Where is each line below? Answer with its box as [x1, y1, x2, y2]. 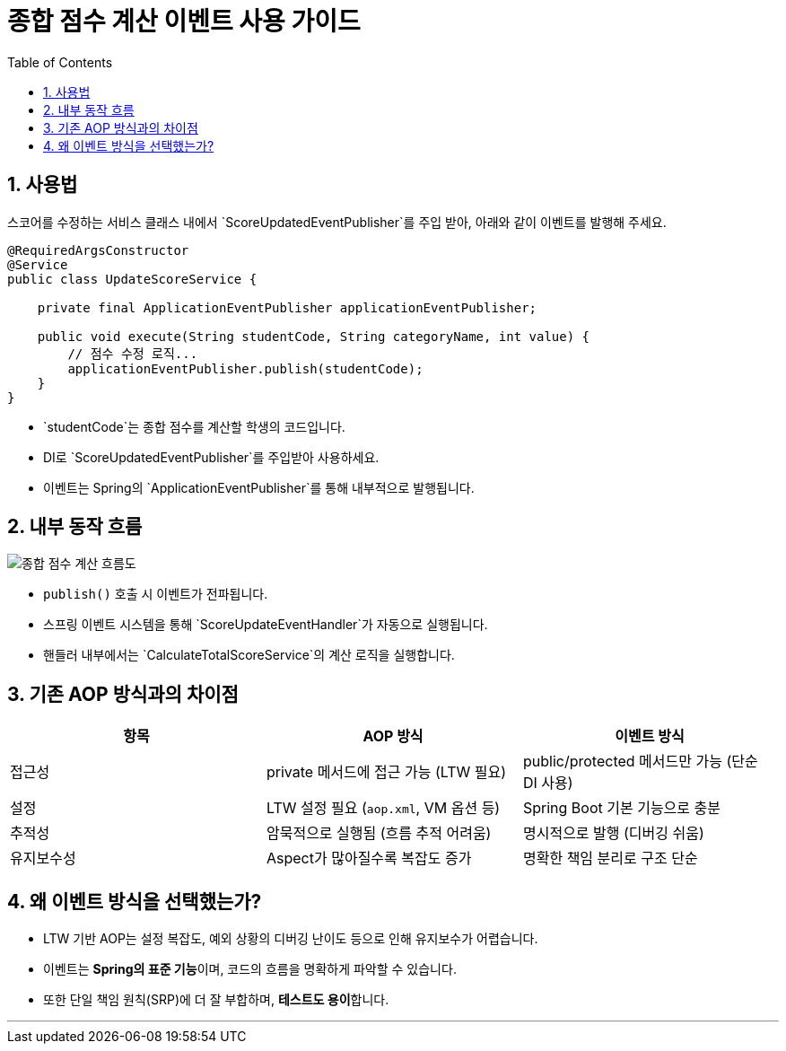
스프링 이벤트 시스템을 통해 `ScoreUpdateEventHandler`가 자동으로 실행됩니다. [43, 617, 488, 633]
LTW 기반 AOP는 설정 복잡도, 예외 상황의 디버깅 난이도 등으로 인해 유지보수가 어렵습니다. [43, 931, 538, 947]
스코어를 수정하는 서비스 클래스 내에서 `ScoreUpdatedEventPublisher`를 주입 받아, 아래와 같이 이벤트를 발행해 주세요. [7, 214, 667, 230]
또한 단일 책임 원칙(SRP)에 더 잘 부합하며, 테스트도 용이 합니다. [43, 992, 389, 1008]
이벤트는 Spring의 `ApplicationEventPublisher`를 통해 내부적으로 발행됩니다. [43, 479, 475, 495]
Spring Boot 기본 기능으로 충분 [522, 799, 721, 818]
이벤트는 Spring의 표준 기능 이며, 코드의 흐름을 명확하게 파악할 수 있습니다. [43, 961, 457, 977]
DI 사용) [522, 774, 573, 793]
